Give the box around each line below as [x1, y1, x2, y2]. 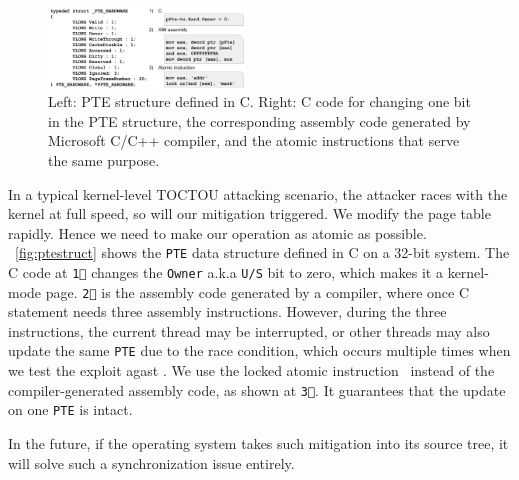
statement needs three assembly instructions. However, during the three [8, 301, 447, 322]
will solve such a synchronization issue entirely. [8, 452, 295, 473]
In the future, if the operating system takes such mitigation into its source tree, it [8, 433, 509, 454]
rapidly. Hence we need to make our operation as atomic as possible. [8, 222, 427, 243]
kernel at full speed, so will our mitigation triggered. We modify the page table [8, 203, 491, 224]
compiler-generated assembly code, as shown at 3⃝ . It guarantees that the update [8, 379, 506, 400]
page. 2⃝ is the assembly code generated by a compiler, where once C [45, 281, 470, 302]
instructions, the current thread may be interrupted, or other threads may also [8, 320, 490, 341]
